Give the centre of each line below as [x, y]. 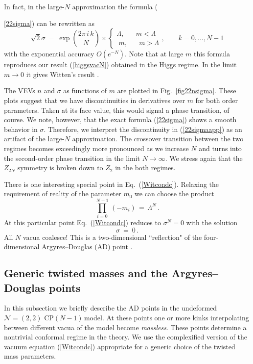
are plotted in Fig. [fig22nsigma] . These [177, 91]
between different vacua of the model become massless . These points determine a [125, 327]
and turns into [220, 148]
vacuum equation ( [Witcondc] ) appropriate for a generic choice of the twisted [120, 346]
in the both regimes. [145, 168]
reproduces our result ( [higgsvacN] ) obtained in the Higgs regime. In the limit [120, 65]
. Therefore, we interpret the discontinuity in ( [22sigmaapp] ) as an [143, 129]
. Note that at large [154, 54]
